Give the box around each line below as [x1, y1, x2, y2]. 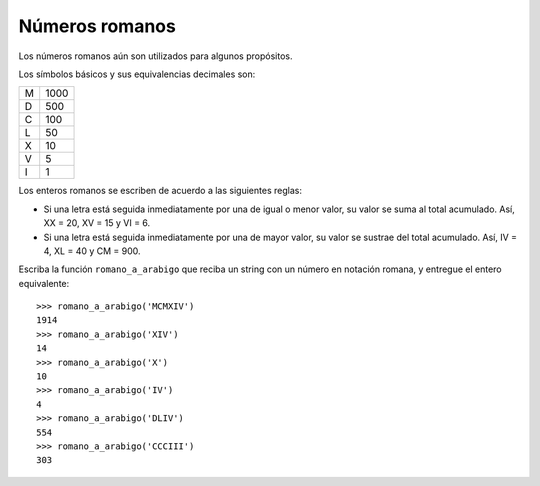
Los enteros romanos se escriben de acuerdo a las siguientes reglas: [18, 185, 302, 197]
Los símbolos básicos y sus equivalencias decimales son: [18, 68, 256, 80]
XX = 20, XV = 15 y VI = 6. [43, 217, 151, 229]
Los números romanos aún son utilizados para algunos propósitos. [18, 50, 293, 62]
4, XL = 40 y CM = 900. [43, 245, 141, 257]
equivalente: [18, 277, 70, 289]
